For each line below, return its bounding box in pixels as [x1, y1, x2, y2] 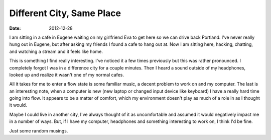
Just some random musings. [9, 127, 68, 133]
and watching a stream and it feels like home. [9, 48, 103, 54]
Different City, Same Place [9, 8, 121, 19]
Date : [9, 25, 21, 31]
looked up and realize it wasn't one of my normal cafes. [9, 72, 124, 78]
